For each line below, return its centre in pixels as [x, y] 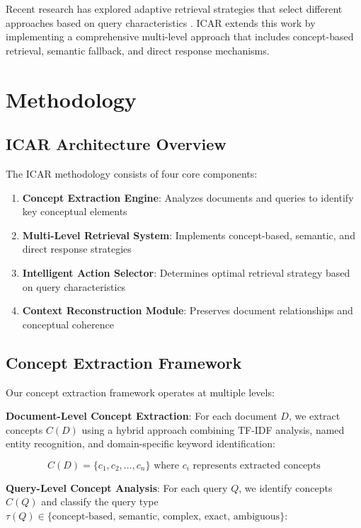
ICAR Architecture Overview [116, 144]
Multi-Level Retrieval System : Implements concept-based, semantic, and [189, 235]
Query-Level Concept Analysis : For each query [117, 487]
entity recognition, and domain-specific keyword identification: [141, 443]
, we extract [314, 416]
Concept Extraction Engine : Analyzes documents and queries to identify [188, 197]
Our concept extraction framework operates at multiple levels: [140, 392]
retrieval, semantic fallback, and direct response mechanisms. [138, 50]
